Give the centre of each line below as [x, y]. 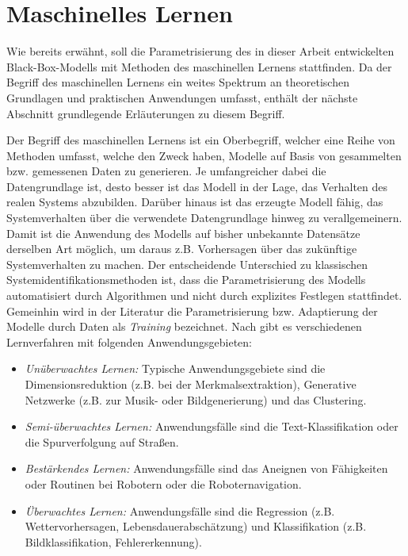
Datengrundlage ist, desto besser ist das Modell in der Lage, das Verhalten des [197, 186]
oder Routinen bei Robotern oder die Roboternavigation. [163, 483]
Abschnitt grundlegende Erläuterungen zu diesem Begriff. [146, 113]
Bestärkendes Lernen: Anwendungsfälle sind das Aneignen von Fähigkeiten [206, 468]
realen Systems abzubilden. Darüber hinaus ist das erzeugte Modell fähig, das [195, 202]
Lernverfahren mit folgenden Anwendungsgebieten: [129, 341]
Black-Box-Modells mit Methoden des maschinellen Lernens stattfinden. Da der [199, 66]
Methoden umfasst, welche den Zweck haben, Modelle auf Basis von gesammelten [204, 155]
